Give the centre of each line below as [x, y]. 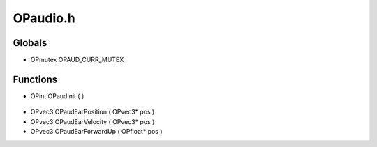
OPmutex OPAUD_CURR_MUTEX [77, 60]
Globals [30, 43]
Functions [35, 79]
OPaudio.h [44, 18]
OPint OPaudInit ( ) [57, 96]
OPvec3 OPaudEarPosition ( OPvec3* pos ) [93, 112]
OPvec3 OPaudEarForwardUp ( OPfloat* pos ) [97, 132]
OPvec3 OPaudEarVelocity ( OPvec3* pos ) [93, 121]
